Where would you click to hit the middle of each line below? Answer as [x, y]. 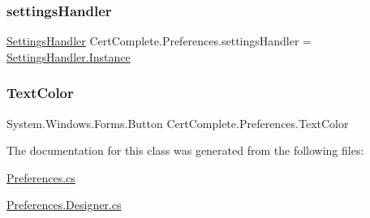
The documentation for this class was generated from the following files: [185, 150]
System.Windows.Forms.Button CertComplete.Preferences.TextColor [178, 123]
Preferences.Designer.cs [64, 205]
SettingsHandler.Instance [69, 56]
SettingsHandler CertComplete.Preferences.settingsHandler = [159, 41]
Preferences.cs [41, 177]
